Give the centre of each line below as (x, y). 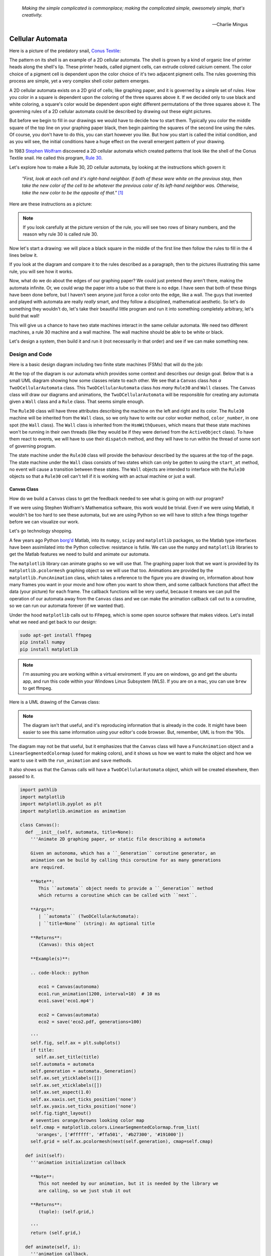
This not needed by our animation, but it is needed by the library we (128, 1184)
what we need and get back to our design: (53, 622)
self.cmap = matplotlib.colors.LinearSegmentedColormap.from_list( (115, 1127)
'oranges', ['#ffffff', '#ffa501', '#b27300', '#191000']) (110, 1134)
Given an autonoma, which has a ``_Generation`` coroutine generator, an (123, 853)
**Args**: (42, 910)
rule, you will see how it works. (41, 271)
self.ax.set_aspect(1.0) (61, 1092)
